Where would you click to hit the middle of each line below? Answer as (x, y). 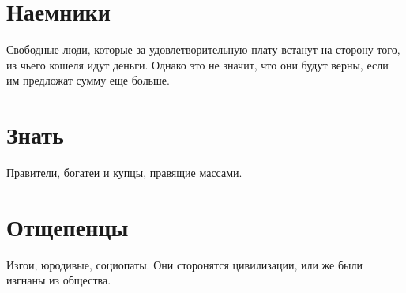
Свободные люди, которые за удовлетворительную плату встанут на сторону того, (203, 49)
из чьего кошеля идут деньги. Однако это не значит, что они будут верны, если (197, 64)
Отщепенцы (68, 226)
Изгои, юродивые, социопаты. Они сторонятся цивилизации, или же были (184, 264)
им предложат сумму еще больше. (88, 80)
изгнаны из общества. (59, 280)
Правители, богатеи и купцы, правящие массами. (124, 173)
